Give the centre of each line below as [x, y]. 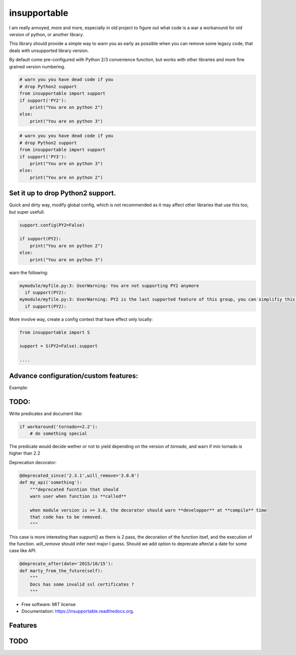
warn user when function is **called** [78, 496]
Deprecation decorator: [33, 462]
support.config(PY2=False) [52, 225]
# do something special [58, 434]
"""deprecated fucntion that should [74, 489]
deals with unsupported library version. [49, 50]
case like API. [23, 551]
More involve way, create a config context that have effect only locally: [81, 319]
